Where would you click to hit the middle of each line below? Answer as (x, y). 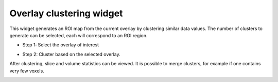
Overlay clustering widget (66, 13)
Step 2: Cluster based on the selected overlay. (71, 54)
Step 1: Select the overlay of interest (61, 45)
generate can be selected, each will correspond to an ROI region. (79, 35)
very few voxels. (27, 71)
